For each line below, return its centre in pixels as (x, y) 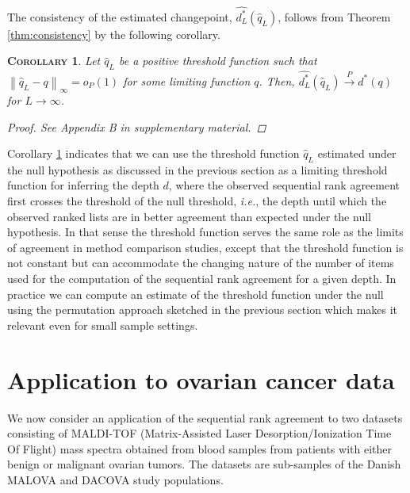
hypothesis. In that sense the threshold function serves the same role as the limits (205, 232)
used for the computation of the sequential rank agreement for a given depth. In (202, 279)
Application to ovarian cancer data (201, 379)
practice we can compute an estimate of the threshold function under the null (195, 294)
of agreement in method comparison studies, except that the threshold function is (205, 247)
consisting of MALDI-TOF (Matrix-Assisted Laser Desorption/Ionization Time (199, 433)
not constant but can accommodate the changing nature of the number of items (201, 263)
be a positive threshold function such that (218, 61)
